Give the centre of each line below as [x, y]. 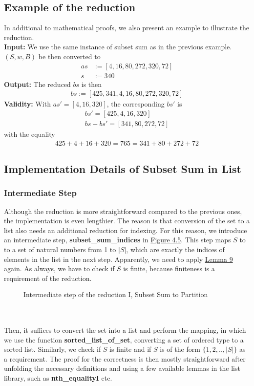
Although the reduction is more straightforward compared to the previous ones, [123, 211]
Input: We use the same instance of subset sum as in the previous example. [118, 47]
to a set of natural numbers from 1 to [60, 249]
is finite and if [130, 349]
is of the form [180, 349]
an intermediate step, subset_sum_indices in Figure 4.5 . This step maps [117, 240]
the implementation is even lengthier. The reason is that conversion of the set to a [127, 221]
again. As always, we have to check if [59, 268]
